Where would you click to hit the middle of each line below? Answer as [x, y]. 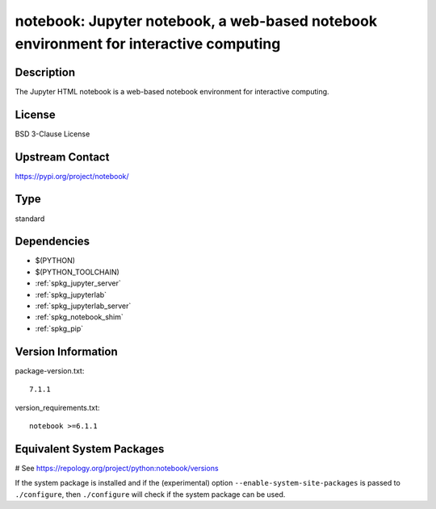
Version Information [66, 351]
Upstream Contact [62, 157]
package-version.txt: [50, 370]
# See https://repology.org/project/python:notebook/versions [117, 468]
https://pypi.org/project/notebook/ [72, 176]
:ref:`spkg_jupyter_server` [78, 283]
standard [30, 219]
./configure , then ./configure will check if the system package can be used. [150, 494]
